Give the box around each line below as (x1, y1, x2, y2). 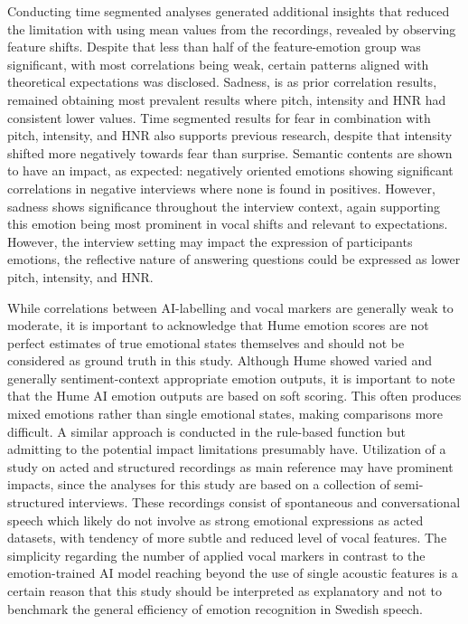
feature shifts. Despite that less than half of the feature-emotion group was (7, 37, 421, 56)
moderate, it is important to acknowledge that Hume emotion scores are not (7, 316, 429, 335)
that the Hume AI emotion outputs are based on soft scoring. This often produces (7, 386, 462, 405)
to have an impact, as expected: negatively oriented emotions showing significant (7, 161, 454, 180)
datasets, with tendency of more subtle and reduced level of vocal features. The (7, 528, 447, 547)
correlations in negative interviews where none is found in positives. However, (7, 178, 435, 197)
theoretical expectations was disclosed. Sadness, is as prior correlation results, (7, 72, 437, 91)
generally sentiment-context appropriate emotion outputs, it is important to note (7, 368, 455, 387)
